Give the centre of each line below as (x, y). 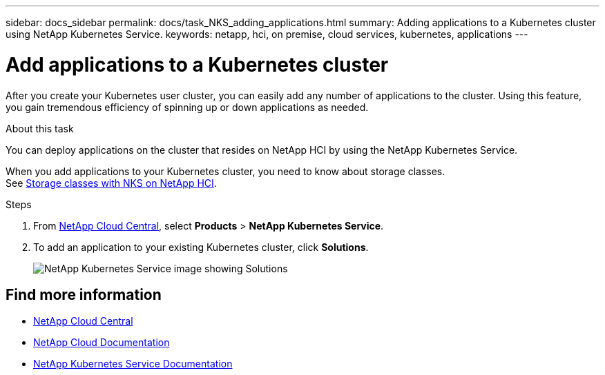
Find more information (84, 294)
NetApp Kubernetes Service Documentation (133, 364)
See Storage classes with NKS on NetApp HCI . (111, 183)
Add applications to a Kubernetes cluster (197, 64)
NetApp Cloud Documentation (102, 343)
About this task (40, 128)
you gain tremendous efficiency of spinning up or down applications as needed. (187, 107)
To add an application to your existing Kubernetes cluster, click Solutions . (201, 247)
